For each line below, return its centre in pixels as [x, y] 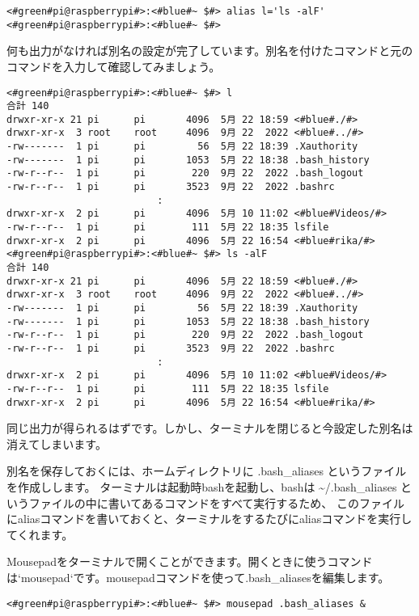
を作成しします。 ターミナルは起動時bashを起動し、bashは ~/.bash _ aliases [202, 487]
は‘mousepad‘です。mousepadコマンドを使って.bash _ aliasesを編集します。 [198, 577]
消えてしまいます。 [57, 443]
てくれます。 [40, 534]
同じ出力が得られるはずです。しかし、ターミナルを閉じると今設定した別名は [210, 428]
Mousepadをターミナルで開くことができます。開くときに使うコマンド [190, 561]
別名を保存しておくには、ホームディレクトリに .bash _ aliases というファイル [207, 471]
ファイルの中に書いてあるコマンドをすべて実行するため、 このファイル [216, 502]
